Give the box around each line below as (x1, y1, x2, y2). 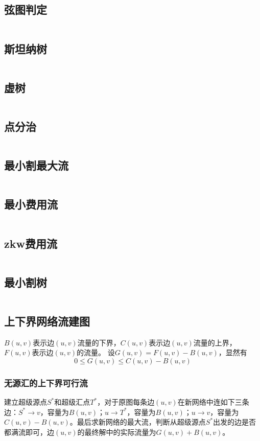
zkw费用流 (4, 235, 57, 251)
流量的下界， (77, 337, 121, 347)
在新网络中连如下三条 (177, 397, 249, 407)
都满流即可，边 (4, 427, 54, 437)
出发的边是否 (213, 416, 256, 427)
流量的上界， (193, 337, 237, 347)
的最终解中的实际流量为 (77, 427, 156, 437)
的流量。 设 (77, 347, 115, 358)
